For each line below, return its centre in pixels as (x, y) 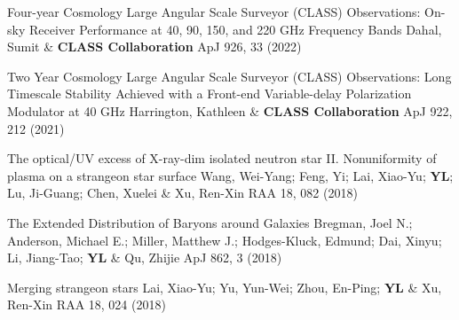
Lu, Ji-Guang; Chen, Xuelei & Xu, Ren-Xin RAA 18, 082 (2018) (182, 193)
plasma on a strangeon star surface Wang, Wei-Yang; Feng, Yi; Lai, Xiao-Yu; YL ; (230, 175)
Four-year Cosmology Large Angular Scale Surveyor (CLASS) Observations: (214, 12)
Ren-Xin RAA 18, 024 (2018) (87, 304)
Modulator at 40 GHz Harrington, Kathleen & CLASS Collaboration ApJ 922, (230, 110)
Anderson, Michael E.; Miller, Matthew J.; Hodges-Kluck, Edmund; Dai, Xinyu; (225, 240)
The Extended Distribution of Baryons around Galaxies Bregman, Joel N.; (210, 222)
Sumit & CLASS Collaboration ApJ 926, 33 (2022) (154, 47)
